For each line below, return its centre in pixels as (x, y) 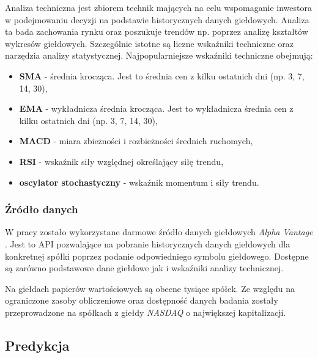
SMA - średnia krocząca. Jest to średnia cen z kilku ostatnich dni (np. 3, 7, (162, 75)
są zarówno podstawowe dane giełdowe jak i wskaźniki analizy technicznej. (144, 268)
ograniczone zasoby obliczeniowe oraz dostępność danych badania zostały (142, 300)
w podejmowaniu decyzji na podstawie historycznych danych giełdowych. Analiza (157, 19)
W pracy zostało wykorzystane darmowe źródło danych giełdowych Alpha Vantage (159, 232)
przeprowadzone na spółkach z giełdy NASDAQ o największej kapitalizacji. (146, 312)
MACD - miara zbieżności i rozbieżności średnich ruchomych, (136, 141)
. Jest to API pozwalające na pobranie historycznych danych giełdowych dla (148, 243)
